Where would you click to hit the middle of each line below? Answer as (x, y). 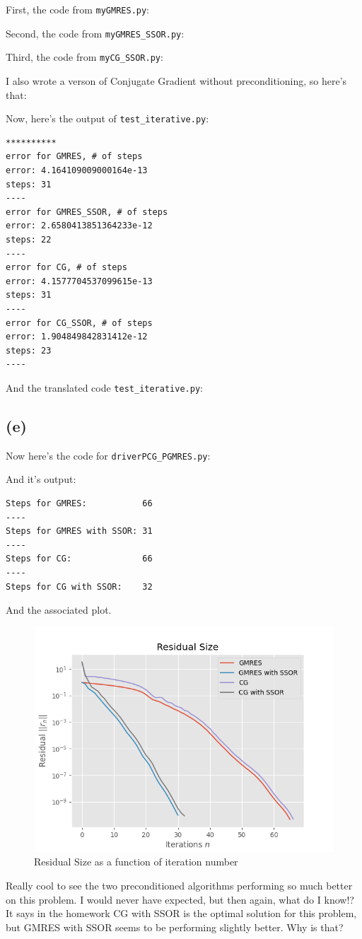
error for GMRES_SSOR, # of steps (87, 212)
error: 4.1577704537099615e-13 (79, 281)
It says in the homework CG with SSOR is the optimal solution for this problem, (181, 913)
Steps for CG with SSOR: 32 (79, 587)
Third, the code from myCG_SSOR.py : (84, 57)
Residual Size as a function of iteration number (136, 862)
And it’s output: (41, 479)
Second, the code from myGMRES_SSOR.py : (95, 33)
